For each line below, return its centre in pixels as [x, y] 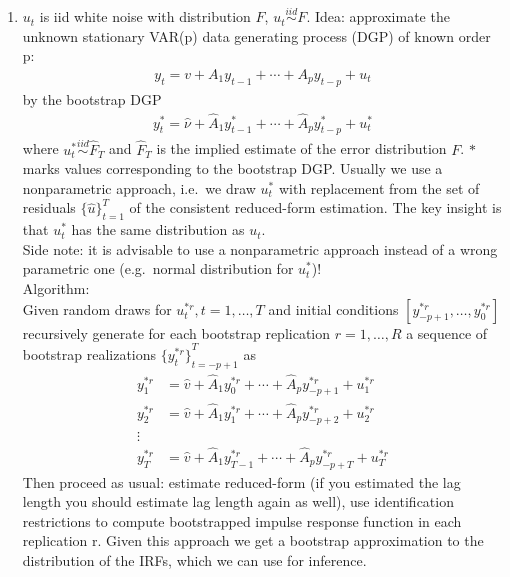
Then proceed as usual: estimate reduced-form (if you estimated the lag [241, 481]
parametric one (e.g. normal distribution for [158, 268]
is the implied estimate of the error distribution [301, 148]
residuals [49, 207]
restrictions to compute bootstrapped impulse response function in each [242, 520]
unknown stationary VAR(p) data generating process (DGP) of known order [256, 35]
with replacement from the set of [379, 187]
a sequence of [447, 332]
